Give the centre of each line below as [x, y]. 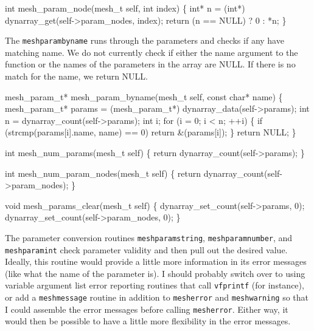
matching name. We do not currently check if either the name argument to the [152, 52]
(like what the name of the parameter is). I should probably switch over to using [155, 273]
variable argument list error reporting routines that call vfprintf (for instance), [155, 285]
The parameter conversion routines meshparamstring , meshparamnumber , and [149, 237]
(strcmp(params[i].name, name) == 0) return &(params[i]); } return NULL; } [151, 132]
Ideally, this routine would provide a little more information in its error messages [156, 261]
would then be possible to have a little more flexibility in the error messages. [148, 321]
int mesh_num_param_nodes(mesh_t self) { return [103, 173]
